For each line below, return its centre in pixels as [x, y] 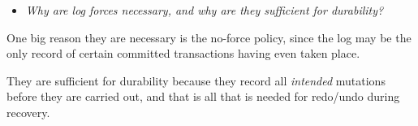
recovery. [28, 112]
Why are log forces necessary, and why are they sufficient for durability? [205, 10]
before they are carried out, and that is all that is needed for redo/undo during [203, 96]
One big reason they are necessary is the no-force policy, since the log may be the [209, 37]
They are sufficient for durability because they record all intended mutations [196, 80]
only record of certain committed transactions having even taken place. [183, 53]
